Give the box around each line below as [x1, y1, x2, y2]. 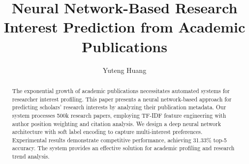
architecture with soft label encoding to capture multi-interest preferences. [12, 128, 203, 136]
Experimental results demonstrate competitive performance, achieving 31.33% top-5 [12, 135, 227, 144]
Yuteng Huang [102, 65, 147, 75]
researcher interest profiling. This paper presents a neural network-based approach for [12, 95, 232, 103]
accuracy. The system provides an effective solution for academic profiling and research [12, 144, 235, 152]
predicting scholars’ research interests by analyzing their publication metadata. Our [12, 103, 226, 111]
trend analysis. [12, 152, 50, 161]
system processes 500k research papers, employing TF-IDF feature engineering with [12, 111, 226, 119]
